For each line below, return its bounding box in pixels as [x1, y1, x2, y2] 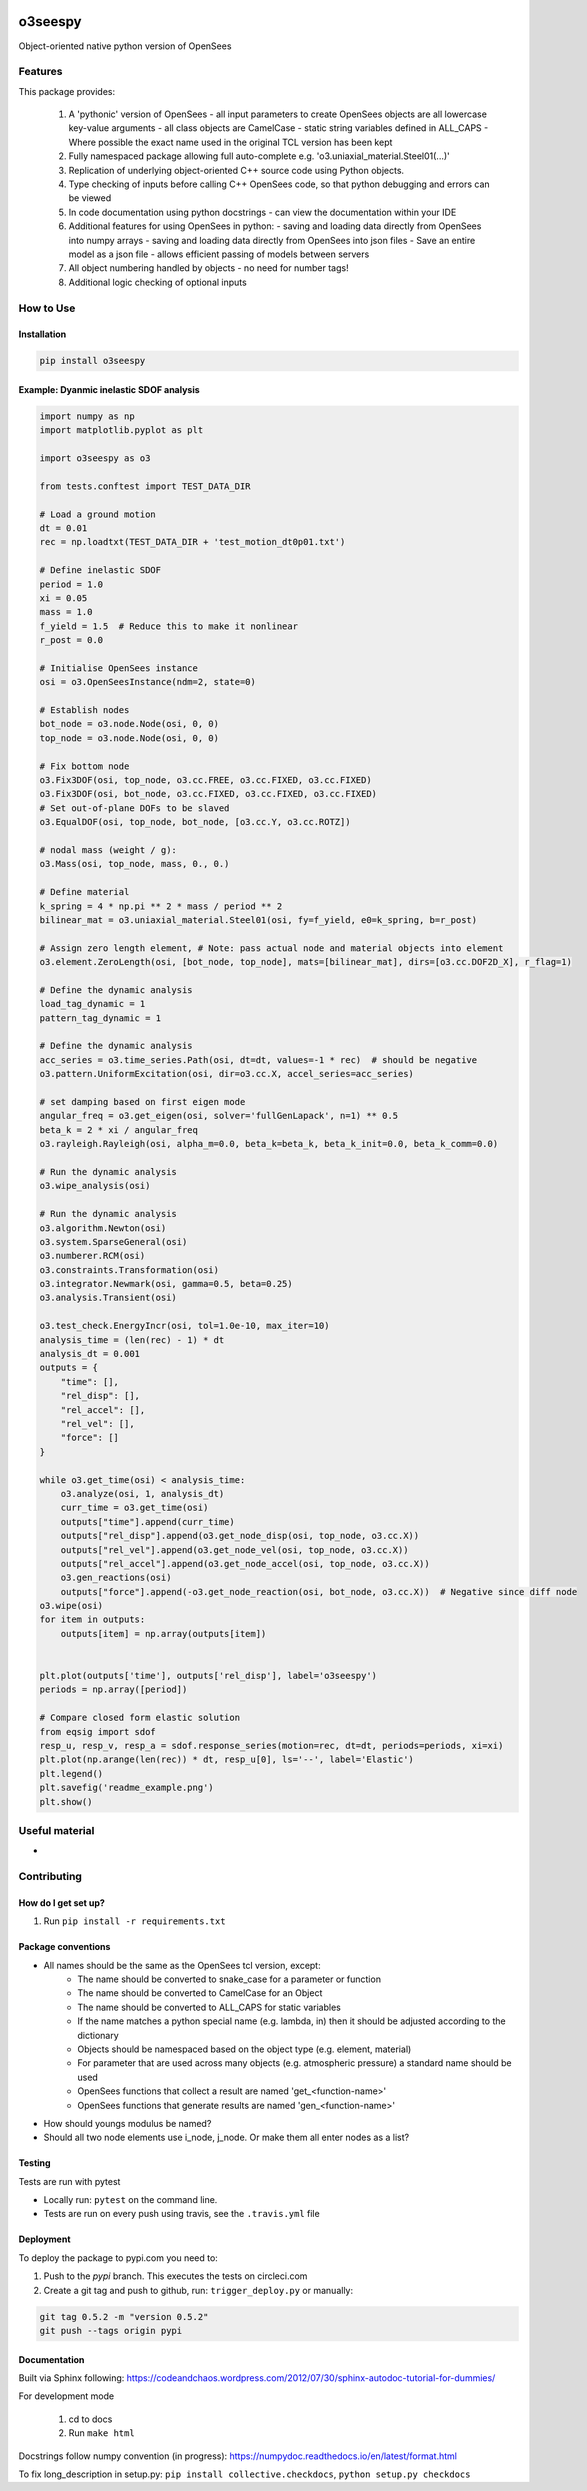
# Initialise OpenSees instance [39, 662, 199, 674]
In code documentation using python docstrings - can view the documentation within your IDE [68, 206, 457, 218]
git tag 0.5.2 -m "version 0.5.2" [39, 2311, 209, 2322]
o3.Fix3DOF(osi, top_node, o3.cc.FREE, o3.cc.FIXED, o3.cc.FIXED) [39, 775, 372, 786]
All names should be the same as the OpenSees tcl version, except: [43, 1959, 321, 1971]
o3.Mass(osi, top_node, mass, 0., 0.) [39, 858, 230, 870]
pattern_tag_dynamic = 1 [39, 1012, 162, 1024]
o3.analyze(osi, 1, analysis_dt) [60, 1488, 225, 1499]
